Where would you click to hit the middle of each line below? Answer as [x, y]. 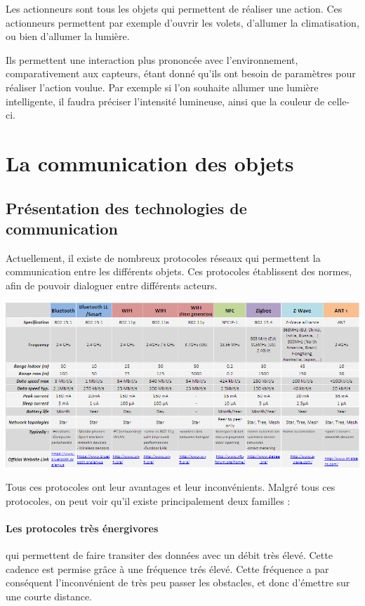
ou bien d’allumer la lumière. [68, 36]
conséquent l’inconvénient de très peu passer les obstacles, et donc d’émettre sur [178, 582]
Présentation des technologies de [126, 208]
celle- [339, 101]
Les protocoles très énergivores [82, 528]
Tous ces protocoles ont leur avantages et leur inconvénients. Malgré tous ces [171, 487]
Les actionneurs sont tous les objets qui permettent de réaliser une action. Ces [174, 8]
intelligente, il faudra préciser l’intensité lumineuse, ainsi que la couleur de [165, 101]
